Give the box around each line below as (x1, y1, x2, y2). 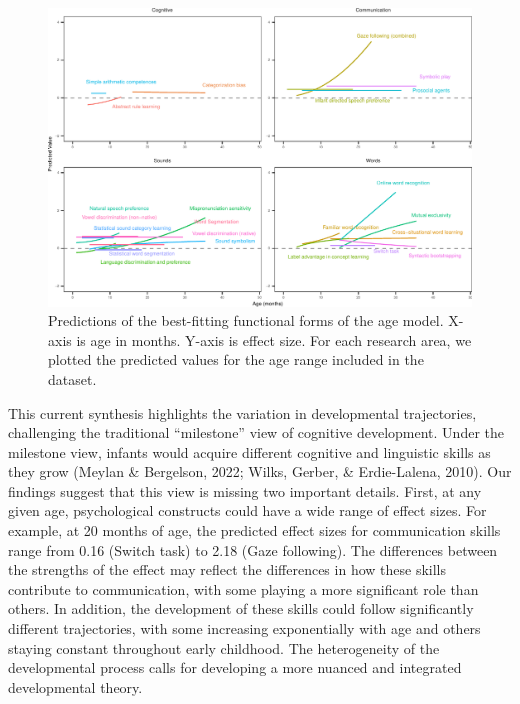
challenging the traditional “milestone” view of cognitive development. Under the (8, 422, 504, 443)
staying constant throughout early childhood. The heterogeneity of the (8, 637, 440, 658)
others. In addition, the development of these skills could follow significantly (8, 598, 474, 619)
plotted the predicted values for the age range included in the (48, 349, 424, 370)
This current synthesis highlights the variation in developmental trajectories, (8, 402, 477, 423)
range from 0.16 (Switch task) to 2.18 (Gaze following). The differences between (8, 539, 498, 560)
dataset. (48, 368, 97, 389)
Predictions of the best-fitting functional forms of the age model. (48, 310, 444, 331)
